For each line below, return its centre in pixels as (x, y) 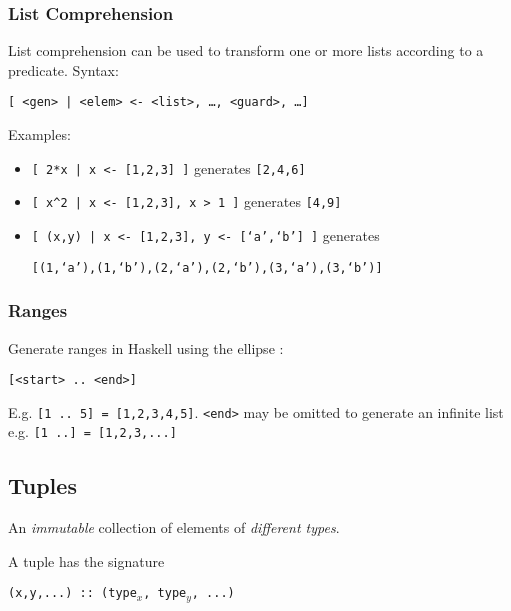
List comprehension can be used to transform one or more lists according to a (246, 50)
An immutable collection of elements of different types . (174, 527)
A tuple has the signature (86, 560)
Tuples (42, 485)
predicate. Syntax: (63, 69)
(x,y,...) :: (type (72, 593)
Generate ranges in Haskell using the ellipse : (146, 347)
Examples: (39, 134)
